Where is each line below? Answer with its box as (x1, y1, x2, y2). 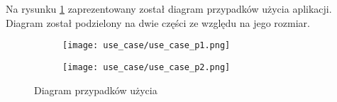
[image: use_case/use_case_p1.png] (62, 40, 231, 51)
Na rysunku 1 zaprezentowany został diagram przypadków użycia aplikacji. (6, 1, 332, 16)
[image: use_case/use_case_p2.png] (62, 62, 231, 72)
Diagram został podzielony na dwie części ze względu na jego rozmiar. (6, 15, 311, 30)
